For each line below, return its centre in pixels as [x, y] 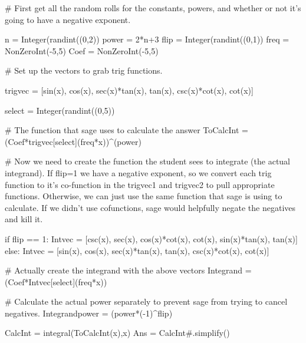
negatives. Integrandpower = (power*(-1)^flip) [89, 313]
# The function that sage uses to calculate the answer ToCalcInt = [126, 130]
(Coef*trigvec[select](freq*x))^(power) [73, 141]
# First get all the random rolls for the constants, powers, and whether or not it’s [153, 8]
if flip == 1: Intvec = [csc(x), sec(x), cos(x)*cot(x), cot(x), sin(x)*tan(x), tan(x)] [151, 238]
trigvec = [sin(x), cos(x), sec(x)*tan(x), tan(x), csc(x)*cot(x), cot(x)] [129, 90]
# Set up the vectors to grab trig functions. [84, 70]
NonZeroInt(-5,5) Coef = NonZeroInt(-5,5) [82, 50]
